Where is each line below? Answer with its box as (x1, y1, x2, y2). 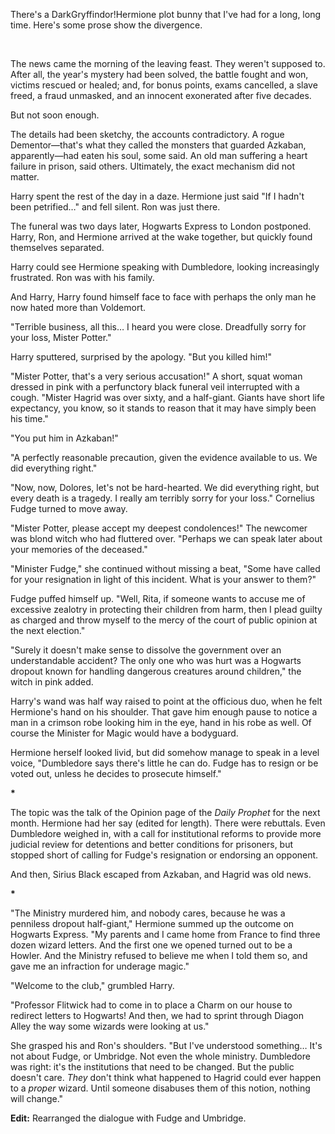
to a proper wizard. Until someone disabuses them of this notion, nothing (10, 1082, 311, 1094)
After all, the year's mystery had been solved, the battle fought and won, (10, 69, 309, 80)
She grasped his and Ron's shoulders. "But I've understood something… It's (10, 1040, 323, 1051)
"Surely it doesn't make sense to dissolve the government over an (10, 644, 282, 656)
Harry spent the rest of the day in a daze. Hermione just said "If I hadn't (10, 190, 305, 202)
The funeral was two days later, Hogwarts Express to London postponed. (10, 220, 312, 232)
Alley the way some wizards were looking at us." (10, 1020, 210, 1032)
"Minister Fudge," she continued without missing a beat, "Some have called (10, 563, 321, 574)
